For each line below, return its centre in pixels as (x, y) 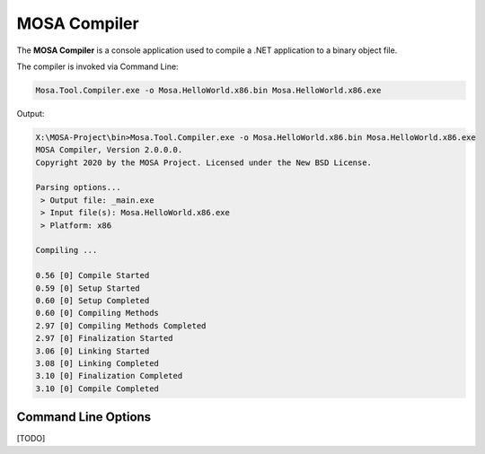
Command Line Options (84, 417)
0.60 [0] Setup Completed (93, 300)
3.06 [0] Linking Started (93, 351)
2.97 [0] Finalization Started (105, 338)
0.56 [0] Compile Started (93, 275)
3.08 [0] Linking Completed (97, 363)
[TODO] (31, 439)
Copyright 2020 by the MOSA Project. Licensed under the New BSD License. (204, 162)
